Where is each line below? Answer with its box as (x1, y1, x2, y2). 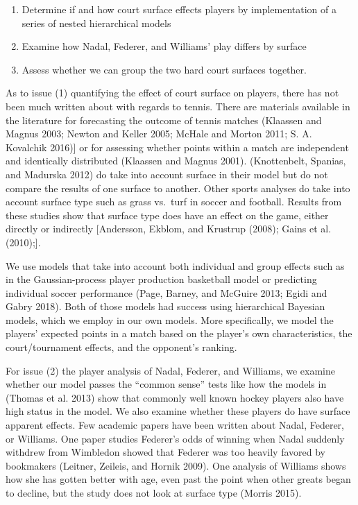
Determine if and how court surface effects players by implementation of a (22, 2, 337, 16)
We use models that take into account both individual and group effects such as (6, 258, 345, 273)
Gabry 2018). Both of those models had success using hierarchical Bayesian (6, 299, 325, 314)
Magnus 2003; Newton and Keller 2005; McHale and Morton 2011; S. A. (6, 126, 312, 141)
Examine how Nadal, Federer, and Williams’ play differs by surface (22, 39, 307, 53)
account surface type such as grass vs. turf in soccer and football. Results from (6, 194, 342, 209)
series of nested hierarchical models (22, 15, 171, 30)
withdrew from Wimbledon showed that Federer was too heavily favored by (6, 445, 325, 459)
